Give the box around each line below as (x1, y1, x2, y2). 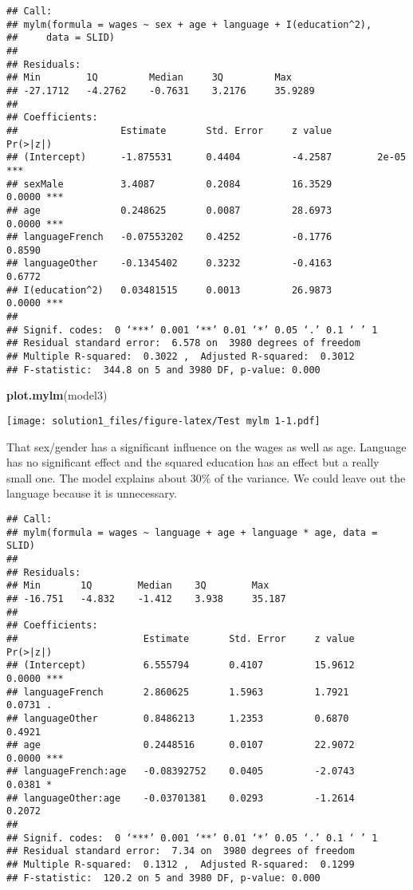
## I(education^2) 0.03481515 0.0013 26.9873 (6, 284, 332, 296)
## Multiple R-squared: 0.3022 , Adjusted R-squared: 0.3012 (6, 351, 355, 363)
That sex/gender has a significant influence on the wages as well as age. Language (6, 438, 407, 455)
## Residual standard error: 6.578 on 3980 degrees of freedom (6, 337, 360, 349)
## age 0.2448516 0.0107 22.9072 (6, 739, 355, 751)
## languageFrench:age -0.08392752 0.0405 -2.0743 (6, 766, 355, 778)
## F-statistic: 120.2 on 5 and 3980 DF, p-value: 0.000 (6, 872, 321, 884)
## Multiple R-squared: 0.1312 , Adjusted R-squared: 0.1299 (6, 859, 355, 871)
